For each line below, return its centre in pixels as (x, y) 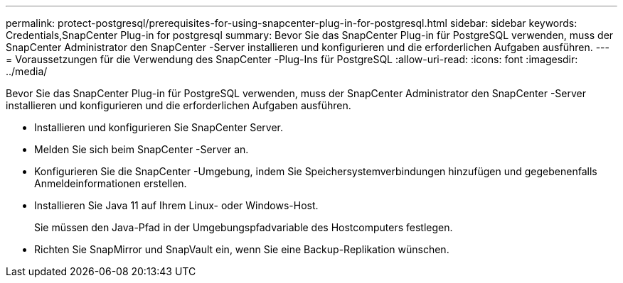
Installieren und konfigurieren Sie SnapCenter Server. (159, 127)
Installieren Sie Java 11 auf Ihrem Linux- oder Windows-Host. (176, 205)
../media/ (27, 71)
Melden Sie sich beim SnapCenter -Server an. (142, 149)
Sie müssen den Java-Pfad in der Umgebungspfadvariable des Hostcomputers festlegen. (244, 227)
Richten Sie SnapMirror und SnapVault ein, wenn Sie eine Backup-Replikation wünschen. (242, 249)
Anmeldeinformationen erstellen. (111, 183)
